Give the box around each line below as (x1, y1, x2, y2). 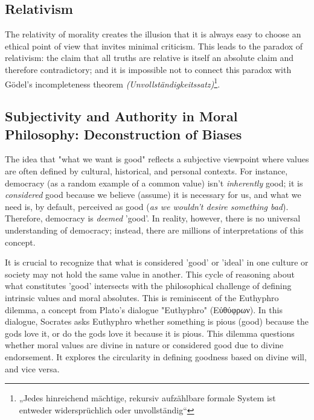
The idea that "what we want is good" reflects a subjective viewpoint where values (5, 153, 309, 165)
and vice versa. (5, 362, 60, 375)
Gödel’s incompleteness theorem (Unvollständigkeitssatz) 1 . (5, 75, 220, 90)
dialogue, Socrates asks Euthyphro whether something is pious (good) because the (5, 315, 309, 328)
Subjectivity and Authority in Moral (5, 107, 238, 126)
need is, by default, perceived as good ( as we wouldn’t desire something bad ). (5, 200, 289, 212)
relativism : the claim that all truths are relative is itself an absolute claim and (5, 51, 294, 64)
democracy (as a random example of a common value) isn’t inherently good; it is (5, 176, 303, 189)
